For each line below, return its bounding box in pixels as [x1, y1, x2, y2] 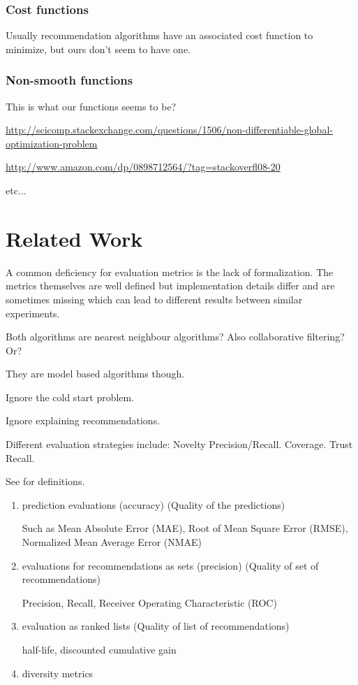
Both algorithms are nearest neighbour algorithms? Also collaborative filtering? [6, 329, 345, 344]
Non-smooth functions [6, 71, 133, 89]
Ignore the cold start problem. [6, 389, 135, 404]
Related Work [6, 224, 143, 252]
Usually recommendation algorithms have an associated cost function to [6, 28, 313, 43]
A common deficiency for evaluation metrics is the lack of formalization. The [6, 264, 334, 279]
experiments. [6, 305, 60, 320]
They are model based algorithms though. [6, 366, 185, 381]
